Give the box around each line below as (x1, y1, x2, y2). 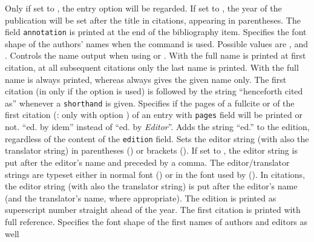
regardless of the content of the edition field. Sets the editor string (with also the (5, 132, 309, 145)
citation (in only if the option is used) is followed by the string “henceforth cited (5, 85, 303, 97)
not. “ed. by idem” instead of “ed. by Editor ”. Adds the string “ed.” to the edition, (5, 120, 310, 133)
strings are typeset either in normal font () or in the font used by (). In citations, (5, 168, 306, 180)
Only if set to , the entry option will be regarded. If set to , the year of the (5, 2, 282, 14)
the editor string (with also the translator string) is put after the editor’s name (5, 180, 298, 192)
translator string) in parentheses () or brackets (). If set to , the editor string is (5, 144, 298, 157)
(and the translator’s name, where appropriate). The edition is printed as (5, 191, 276, 204)
